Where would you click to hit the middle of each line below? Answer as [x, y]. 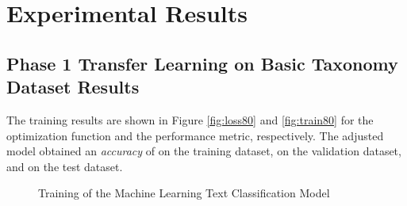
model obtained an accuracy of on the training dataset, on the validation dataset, [204, 151]
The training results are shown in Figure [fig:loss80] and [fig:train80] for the [190, 119]
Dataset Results [73, 87]
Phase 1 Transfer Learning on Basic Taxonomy [202, 63]
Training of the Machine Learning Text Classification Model [184, 193]
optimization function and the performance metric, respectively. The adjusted [195, 135]
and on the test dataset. [65, 166]
